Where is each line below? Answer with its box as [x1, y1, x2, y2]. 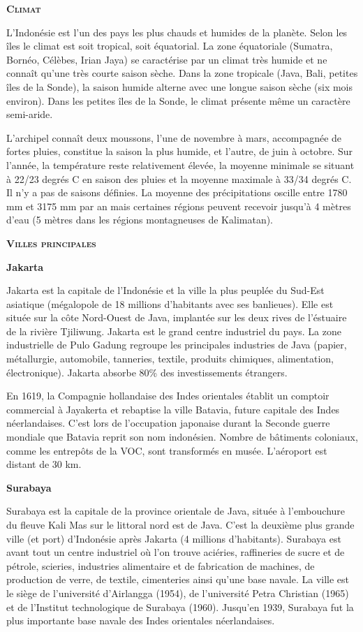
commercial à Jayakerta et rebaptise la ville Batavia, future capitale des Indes [6, 402, 340, 416]
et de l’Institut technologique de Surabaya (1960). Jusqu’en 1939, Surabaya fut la [6, 599, 354, 614]
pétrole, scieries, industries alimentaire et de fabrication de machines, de [6, 558, 315, 573]
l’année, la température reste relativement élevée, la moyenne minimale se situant [6, 157, 355, 172]
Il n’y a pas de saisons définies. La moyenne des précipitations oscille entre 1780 [6, 185, 348, 200]
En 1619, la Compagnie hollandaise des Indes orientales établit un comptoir [6, 388, 329, 403]
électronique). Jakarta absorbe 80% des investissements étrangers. [6, 365, 288, 379]
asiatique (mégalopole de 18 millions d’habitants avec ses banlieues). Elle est [6, 296, 334, 311]
